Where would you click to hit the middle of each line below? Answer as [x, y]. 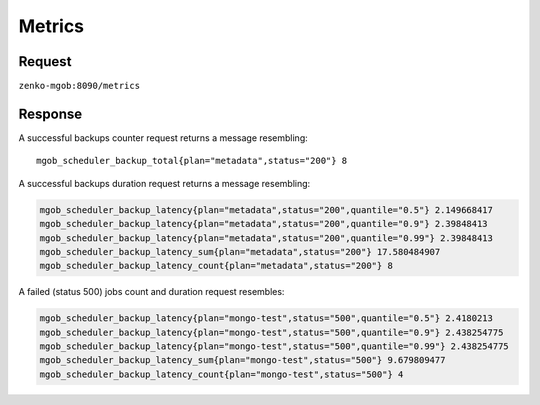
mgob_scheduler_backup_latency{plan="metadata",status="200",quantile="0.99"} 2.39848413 [266, 238]
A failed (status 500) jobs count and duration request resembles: [151, 292]
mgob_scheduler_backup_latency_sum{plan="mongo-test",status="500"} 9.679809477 [242, 360]
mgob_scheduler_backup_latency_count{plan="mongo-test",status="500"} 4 [221, 374]
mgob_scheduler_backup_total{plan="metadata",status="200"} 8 [192, 161]
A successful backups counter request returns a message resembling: [163, 137]
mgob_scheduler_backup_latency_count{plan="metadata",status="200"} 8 [216, 266]
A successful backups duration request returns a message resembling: [164, 183]
